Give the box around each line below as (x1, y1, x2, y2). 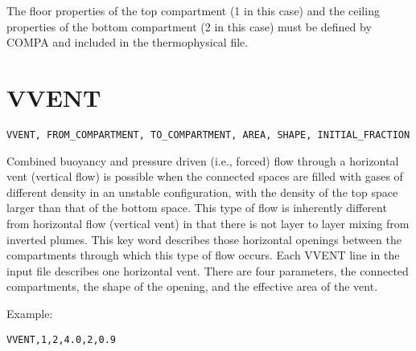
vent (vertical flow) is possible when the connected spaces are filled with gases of (6, 168, 403, 185)
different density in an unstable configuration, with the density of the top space (6, 183, 398, 200)
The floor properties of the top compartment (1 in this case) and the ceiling (6, 2, 380, 18)
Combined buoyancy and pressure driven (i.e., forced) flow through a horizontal (6, 152, 399, 169)
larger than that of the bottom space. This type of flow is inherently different (6, 199, 387, 216)
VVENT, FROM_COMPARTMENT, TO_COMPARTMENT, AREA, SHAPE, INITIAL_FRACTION (6, 129, 410, 141)
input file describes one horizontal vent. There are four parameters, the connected (6, 262, 409, 279)
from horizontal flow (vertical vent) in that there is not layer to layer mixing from (6, 214, 410, 231)
